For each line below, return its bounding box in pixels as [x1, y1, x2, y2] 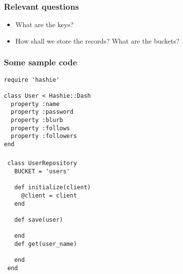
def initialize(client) [14, 184, 91, 191]
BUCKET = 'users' [14, 168, 70, 175]
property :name [11, 100, 60, 107]
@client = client [21, 192, 77, 199]
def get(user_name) [14, 241, 77, 248]
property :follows [11, 124, 70, 132]
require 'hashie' [4, 76, 60, 83]
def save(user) [14, 216, 63, 224]
